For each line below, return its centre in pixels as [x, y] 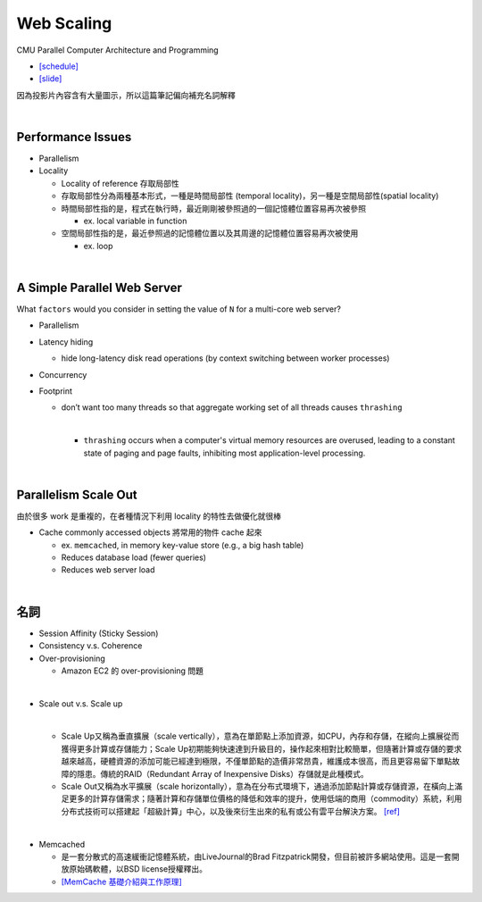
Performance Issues [74, 137]
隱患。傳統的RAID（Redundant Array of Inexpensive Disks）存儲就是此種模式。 [223, 773]
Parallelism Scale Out [77, 494]
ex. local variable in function [135, 221]
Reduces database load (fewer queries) [134, 557]
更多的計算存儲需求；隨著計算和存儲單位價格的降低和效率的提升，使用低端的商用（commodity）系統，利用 [265, 798]
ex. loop [98, 246]
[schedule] [59, 66]
